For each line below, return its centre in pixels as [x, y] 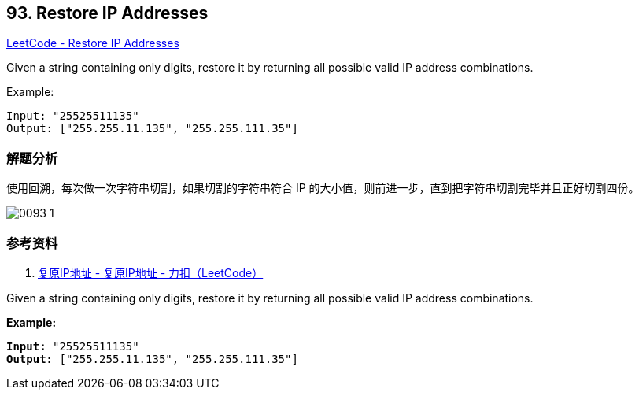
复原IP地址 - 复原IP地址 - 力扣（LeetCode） [151, 272]
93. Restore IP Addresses [107, 13]
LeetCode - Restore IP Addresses [93, 43]
